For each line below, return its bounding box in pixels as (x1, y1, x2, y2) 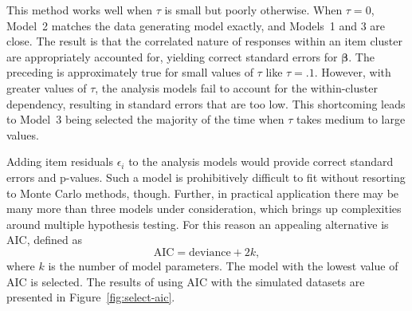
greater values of (6, 79, 87, 96)
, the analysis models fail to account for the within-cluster (95, 79, 378, 96)
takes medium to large (296, 111, 406, 128)
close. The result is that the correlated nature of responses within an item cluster (6, 33, 402, 49)
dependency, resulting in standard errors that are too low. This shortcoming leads (6, 95, 406, 112)
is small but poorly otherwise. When (164, 2, 343, 18)
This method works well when (6, 2, 152, 18)
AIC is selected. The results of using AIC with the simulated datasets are (6, 273, 365, 289)
